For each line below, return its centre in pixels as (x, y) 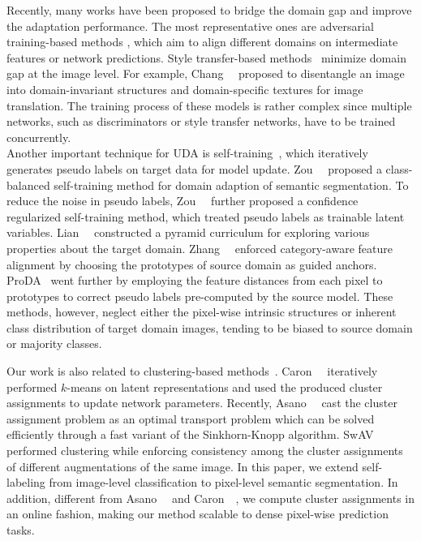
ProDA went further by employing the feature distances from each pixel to (195, 280)
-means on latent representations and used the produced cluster (225, 386)
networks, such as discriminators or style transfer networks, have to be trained (201, 121)
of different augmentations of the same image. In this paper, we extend (183, 466)
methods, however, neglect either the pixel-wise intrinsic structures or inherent (202, 312)
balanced (28, 185)
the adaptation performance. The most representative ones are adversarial (190, 26)
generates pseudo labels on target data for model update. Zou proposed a (194, 168)
